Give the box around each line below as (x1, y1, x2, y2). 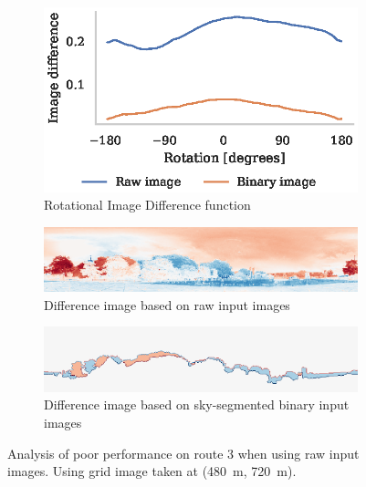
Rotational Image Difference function (44, 195, 251, 214)
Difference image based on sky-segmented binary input (44, 395, 350, 414)
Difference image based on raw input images (44, 295, 290, 314)
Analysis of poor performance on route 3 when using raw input (7, 443, 360, 462)
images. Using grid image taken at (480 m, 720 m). (7, 461, 297, 481)
